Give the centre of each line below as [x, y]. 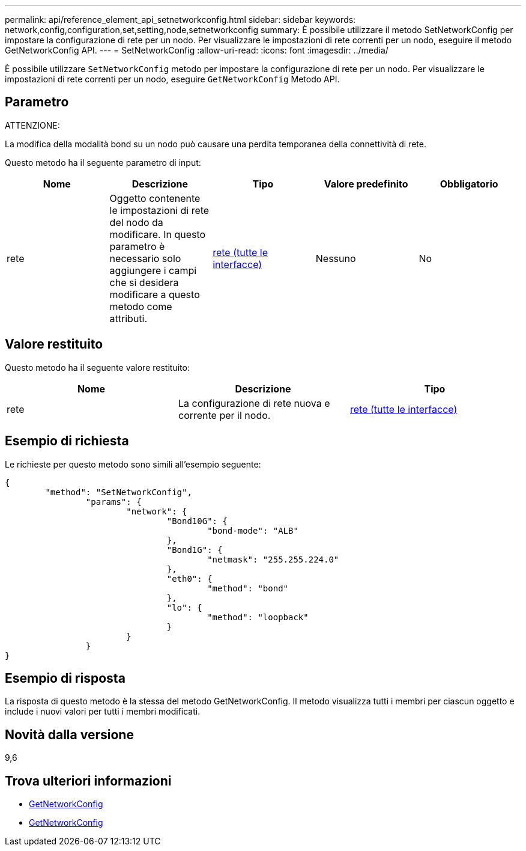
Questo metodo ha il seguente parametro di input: [103, 162]
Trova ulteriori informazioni [88, 781]
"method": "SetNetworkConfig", [119, 492]
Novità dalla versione [69, 734]
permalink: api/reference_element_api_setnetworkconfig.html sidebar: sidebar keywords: [180, 20]
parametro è [137, 246]
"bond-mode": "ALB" [253, 530]
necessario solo [145, 258]
